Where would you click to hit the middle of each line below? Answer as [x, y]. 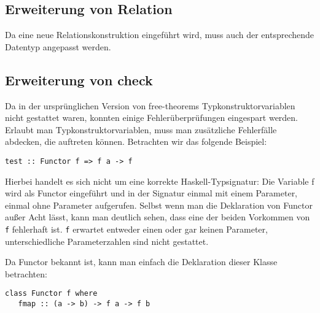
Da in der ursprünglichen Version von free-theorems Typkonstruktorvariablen [150, 105]
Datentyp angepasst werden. [58, 46]
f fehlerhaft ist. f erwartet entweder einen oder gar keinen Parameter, [136, 229]
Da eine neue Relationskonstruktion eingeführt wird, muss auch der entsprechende [160, 35]
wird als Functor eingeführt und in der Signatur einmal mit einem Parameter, [151, 193]
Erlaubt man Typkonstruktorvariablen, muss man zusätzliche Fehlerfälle [141, 129]
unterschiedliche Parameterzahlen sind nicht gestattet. [107, 241]
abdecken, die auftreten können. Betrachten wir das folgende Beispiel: [136, 141]
